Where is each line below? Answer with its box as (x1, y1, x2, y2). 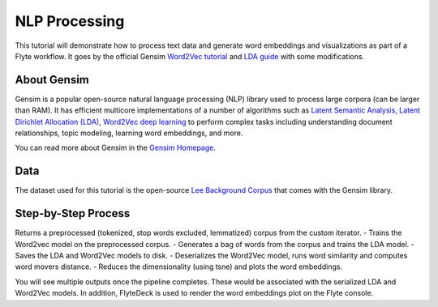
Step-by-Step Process (15, 207, 131, 220)
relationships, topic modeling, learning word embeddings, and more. (15, 128, 243, 138)
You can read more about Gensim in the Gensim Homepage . (15, 143, 217, 153)
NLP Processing (15, 12, 125, 30)
